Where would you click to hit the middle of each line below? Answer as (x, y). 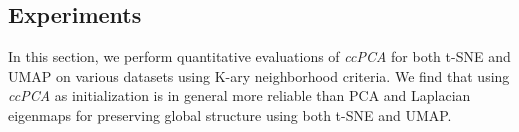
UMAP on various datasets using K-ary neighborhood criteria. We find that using (259, 75)
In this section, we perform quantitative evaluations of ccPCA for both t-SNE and (259, 56)
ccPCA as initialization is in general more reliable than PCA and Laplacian (239, 95)
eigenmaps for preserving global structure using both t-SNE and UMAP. (230, 114)
